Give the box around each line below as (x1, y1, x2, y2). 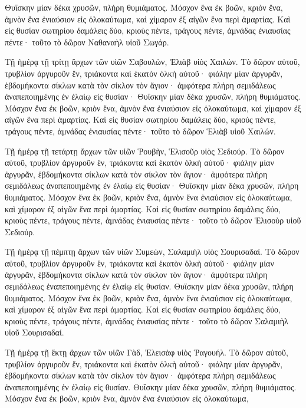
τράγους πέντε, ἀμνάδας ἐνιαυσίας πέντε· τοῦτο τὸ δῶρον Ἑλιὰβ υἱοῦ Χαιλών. (5, 124, 276, 137)
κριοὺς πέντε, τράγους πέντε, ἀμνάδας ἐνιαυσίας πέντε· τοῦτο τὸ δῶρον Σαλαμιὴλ (5, 314, 288, 327)
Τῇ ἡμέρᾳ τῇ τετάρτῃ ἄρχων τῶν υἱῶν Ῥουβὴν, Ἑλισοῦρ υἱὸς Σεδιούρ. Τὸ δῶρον (5, 144, 285, 157)
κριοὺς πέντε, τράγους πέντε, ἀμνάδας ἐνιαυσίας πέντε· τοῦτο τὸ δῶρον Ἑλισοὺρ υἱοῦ (5, 214, 301, 226)
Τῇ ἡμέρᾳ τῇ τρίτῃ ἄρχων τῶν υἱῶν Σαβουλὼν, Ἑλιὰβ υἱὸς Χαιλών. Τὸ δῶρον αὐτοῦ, (5, 55, 300, 68)
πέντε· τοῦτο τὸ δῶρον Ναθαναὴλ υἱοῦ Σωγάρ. (5, 35, 169, 48)
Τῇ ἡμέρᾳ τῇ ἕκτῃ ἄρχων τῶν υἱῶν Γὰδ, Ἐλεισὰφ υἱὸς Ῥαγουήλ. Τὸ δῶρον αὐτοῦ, (5, 346, 288, 358)
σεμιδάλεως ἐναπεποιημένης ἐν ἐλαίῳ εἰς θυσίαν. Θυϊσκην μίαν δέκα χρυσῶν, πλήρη (5, 280, 294, 292)
